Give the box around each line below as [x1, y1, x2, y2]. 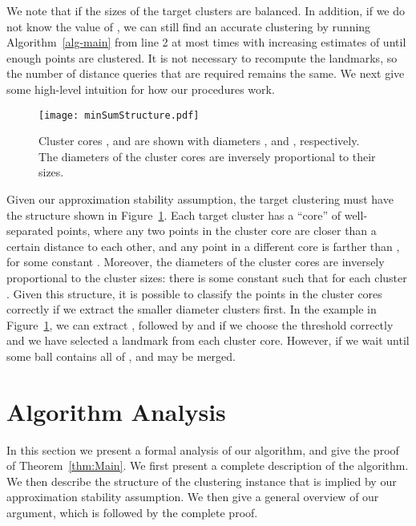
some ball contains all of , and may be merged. [6, 347, 236, 364]
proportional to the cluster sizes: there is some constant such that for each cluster [6, 269, 407, 285]
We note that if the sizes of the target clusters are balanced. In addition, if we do [6, 2, 406, 18]
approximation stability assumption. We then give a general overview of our [6, 488, 379, 505]
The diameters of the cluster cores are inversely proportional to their [38, 148, 376, 164]
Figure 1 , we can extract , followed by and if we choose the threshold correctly [6, 316, 394, 333]
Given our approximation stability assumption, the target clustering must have [6, 191, 394, 207]
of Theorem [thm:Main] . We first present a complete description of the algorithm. [6, 457, 409, 474]
